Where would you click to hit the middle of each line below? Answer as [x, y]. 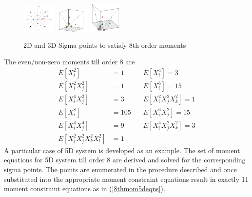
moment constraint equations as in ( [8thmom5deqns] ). [85, 188]
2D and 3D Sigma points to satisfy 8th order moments [105, 45]
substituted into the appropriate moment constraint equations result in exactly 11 [126, 179]
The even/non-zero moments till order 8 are [69, 62]
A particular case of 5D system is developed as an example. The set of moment [122, 150]
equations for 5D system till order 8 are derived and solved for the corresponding [125, 160]
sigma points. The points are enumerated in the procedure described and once [120, 169]
